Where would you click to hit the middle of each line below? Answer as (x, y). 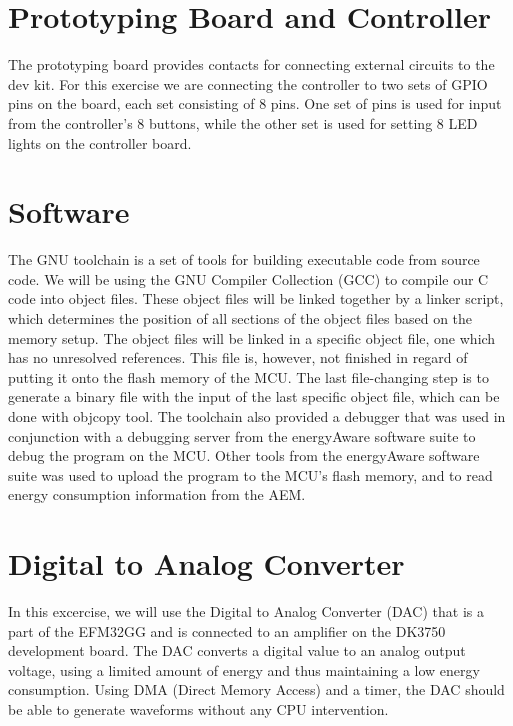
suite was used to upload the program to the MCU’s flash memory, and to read (250, 474)
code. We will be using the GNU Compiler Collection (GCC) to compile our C (248, 278)
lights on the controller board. (100, 142)
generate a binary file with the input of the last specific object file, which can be (254, 396)
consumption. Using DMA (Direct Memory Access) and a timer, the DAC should (256, 689)
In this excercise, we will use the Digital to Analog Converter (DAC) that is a (246, 611)
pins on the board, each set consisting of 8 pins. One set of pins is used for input (255, 103)
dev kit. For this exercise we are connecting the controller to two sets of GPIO (248, 83)
